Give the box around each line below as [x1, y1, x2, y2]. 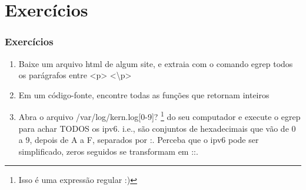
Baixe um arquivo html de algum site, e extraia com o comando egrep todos [18, 57, 293, 69]
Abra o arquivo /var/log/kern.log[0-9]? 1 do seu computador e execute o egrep [18, 109, 301, 123]
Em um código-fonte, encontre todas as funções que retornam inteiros [18, 88, 270, 101]
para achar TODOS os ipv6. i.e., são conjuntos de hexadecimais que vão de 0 [18, 122, 296, 134]
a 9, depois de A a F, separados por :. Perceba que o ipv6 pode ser [18, 134, 259, 146]
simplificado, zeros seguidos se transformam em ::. [18, 145, 198, 157]
